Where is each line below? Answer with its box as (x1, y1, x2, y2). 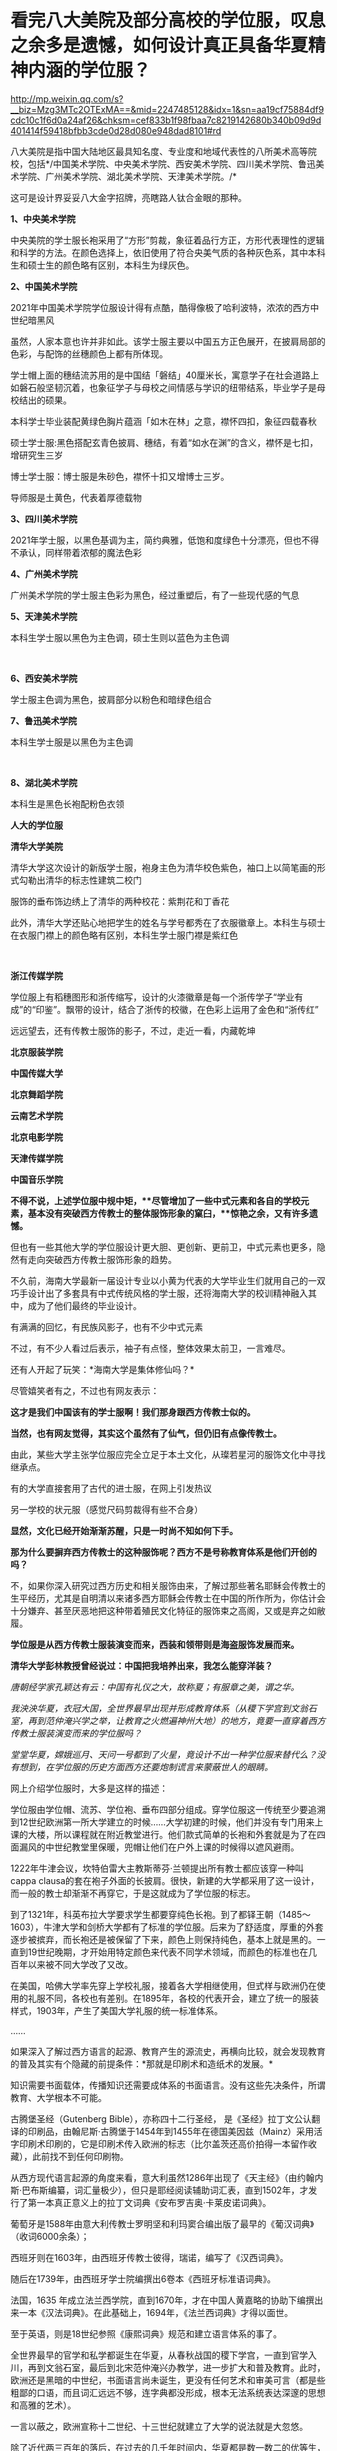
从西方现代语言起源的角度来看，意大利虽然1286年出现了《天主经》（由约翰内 (10, 2171, 324, 2183)
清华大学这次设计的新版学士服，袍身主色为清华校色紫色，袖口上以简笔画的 (10, 861, 317, 873)
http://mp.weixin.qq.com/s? (10, 92, 124, 105)
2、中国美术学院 (10, 280, 78, 292)
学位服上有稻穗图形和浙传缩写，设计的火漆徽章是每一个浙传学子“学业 (10, 991, 295, 1003)
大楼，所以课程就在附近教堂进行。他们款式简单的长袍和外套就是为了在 (27, 1828, 317, 1840)
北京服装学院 (10, 1046, 63, 1058)
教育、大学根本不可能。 (10, 2091, 107, 2103)
